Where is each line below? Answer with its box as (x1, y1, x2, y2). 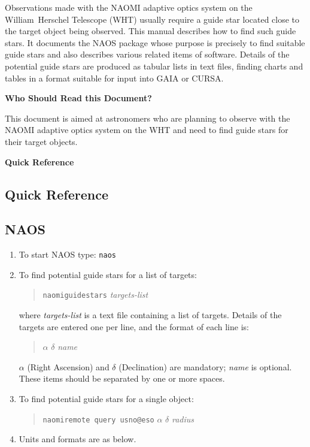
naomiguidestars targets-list (42, 288, 148, 301)
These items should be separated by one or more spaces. (19, 372, 225, 385)
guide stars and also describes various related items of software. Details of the (5, 48, 290, 61)
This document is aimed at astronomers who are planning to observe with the (5, 111, 290, 124)
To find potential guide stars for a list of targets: (19, 268, 197, 280)
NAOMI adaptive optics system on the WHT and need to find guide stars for (5, 123, 288, 136)
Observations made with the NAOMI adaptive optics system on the (5, 1, 253, 13)
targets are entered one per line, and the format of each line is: (19, 320, 249, 333)
